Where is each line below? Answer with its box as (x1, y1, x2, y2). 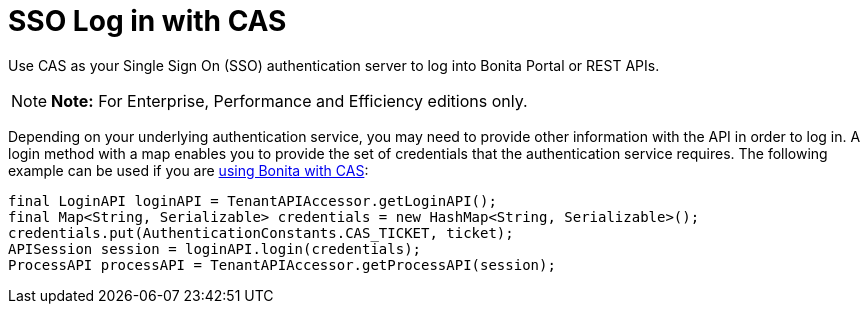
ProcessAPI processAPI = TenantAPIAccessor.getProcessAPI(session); (8, 256, 556, 273)
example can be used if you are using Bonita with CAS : (8, 161, 369, 179)
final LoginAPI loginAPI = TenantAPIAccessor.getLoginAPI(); (8, 192, 497, 209)
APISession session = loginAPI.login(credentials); (8, 240, 422, 257)
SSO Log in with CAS (8, 4, 287, 38)
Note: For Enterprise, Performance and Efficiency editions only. (51, 90, 528, 111)
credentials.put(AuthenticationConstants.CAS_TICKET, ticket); (8, 224, 514, 241)
